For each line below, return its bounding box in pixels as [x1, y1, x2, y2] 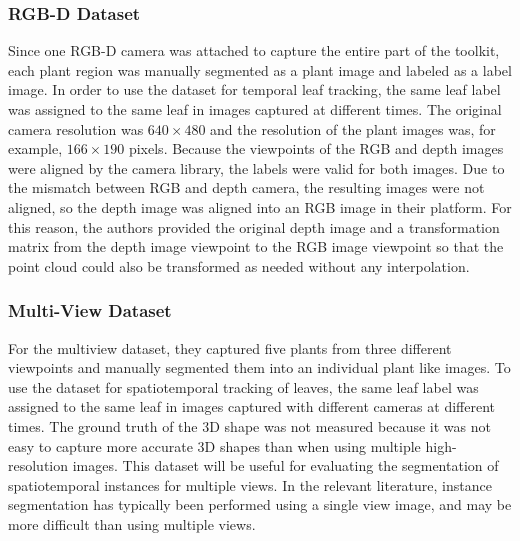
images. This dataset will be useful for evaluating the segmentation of [72, 455, 499, 476]
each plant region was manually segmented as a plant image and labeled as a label [8, 59, 512, 80]
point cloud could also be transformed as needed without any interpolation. [8, 255, 470, 276]
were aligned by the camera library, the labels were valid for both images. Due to [8, 157, 505, 178]
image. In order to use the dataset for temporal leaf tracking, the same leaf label [8, 79, 501, 100]
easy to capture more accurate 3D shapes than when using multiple [8, 435, 421, 456]
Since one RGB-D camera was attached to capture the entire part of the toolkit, [8, 40, 500, 61]
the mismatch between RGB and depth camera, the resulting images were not [8, 177, 485, 198]
